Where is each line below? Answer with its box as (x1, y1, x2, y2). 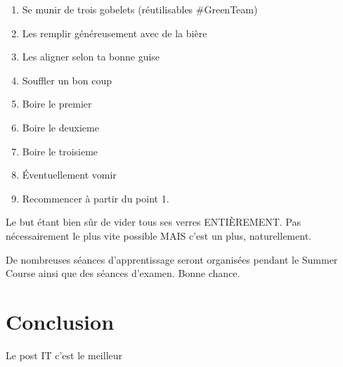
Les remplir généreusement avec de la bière (22, 25, 207, 40)
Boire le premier (22, 96, 92, 111)
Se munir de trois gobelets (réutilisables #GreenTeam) (22, 2, 258, 16)
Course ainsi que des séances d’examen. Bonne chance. (6, 266, 240, 281)
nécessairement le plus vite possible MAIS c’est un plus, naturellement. (6, 228, 311, 243)
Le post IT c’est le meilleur (6, 347, 123, 362)
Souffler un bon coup (22, 72, 112, 87)
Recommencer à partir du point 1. (22, 191, 169, 205)
